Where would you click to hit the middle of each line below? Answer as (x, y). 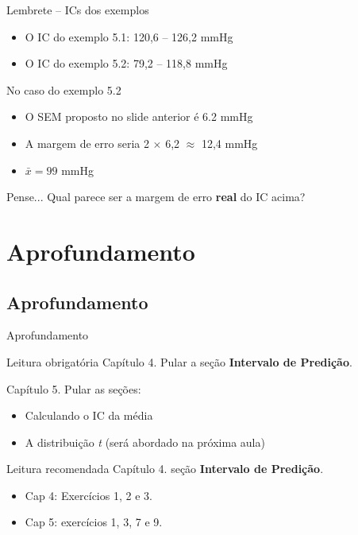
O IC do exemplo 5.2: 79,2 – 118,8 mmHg (126, 63)
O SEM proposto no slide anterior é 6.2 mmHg (139, 116)
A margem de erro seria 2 (87, 143)
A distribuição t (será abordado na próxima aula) (145, 442)
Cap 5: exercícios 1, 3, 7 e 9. (94, 522)
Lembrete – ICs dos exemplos (78, 10)
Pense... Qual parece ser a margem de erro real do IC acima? (156, 197)
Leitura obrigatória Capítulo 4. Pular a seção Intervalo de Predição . (179, 361)
